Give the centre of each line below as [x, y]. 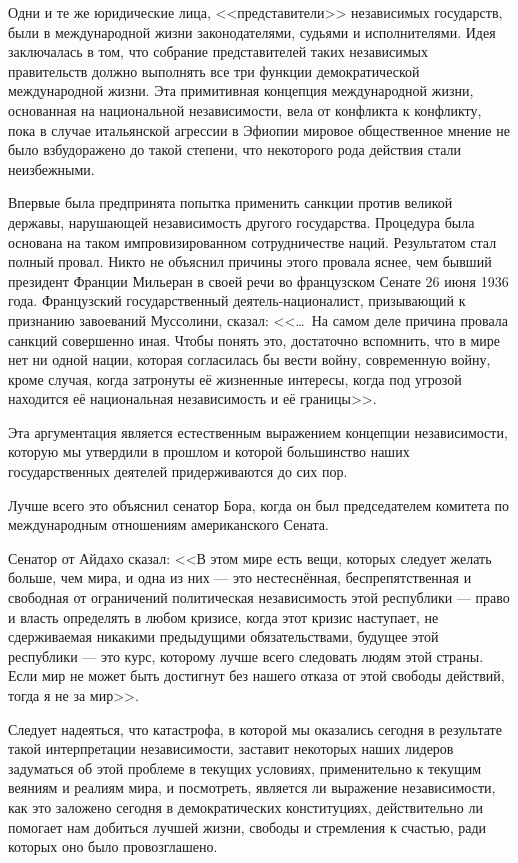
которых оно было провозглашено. [113, 846]
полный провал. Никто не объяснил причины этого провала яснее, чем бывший [250, 261]
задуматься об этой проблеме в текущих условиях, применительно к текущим [245, 767]
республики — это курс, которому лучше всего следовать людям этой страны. [246, 655]
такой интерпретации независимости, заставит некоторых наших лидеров [231, 748]
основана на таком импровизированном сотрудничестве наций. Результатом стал [252, 241]
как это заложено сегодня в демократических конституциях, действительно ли [245, 806]
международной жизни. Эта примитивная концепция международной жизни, [241, 90]
